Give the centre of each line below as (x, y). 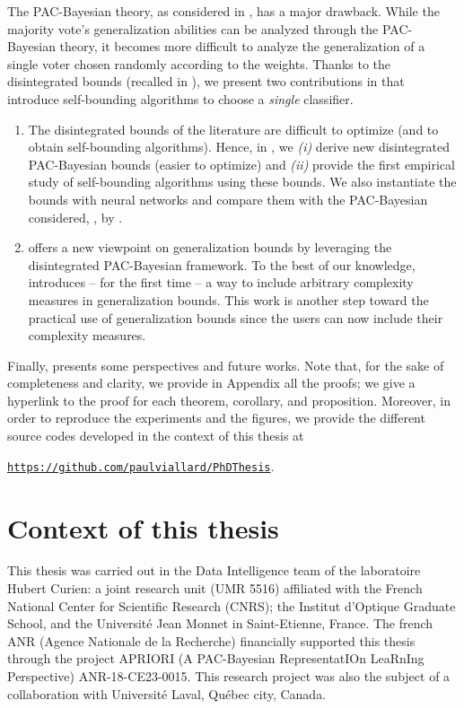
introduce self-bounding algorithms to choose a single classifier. (180, 98)
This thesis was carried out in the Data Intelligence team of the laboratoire (214, 570)
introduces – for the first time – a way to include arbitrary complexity (221, 282)
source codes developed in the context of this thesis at (156, 436)
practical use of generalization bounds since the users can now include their (236, 317)
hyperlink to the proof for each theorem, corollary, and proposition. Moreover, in (229, 400)
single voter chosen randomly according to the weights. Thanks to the (199, 63)
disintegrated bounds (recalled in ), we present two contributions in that (206, 81)
